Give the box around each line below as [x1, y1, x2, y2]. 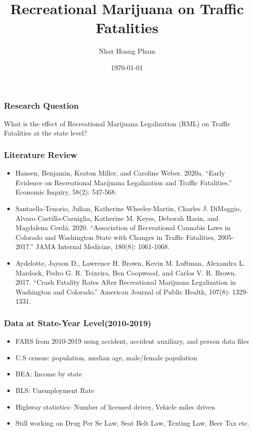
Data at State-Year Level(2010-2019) [4, 316, 151, 329]
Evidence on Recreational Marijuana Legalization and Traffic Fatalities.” [15, 177, 232, 187]
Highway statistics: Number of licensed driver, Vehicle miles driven [15, 401, 215, 411]
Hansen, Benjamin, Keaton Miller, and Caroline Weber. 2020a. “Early [15, 168, 225, 178]
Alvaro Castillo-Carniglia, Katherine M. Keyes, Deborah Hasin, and [15, 213, 218, 223]
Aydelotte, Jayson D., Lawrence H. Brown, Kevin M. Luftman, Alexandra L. [15, 257, 245, 268]
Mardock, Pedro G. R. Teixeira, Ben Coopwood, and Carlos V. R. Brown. [15, 267, 237, 277]
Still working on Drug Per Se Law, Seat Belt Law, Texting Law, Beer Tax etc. [15, 418, 250, 428]
